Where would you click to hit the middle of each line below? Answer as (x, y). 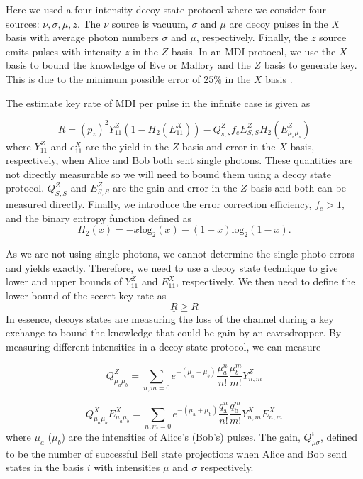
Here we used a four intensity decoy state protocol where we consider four (166, 9)
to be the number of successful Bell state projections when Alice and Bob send (177, 453)
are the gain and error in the (175, 188)
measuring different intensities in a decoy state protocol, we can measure (163, 346)
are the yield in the (127, 146)
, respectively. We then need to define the (266, 281)
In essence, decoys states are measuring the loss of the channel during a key (170, 318)
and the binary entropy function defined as (99, 218)
